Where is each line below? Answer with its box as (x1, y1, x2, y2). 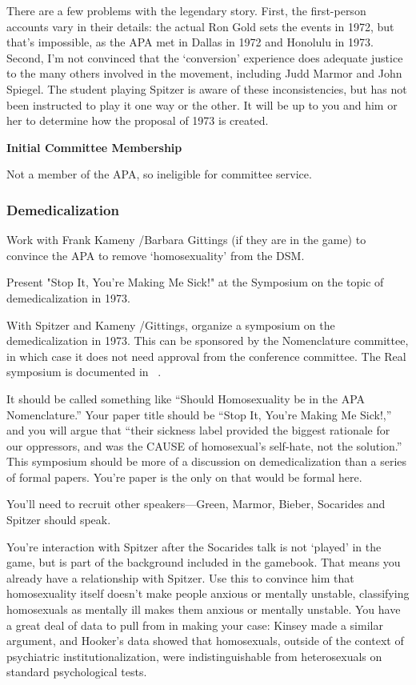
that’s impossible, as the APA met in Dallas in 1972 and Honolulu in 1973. (6, 34, 374, 50)
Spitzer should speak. (6, 511, 111, 528)
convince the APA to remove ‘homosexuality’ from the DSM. (6, 246, 305, 263)
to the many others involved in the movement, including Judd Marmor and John (6, 65, 402, 82)
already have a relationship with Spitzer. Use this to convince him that (6, 569, 354, 586)
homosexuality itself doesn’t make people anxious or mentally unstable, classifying (6, 585, 410, 602)
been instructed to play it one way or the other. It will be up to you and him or (6, 96, 398, 113)
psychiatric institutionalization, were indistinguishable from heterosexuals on (6, 647, 382, 664)
